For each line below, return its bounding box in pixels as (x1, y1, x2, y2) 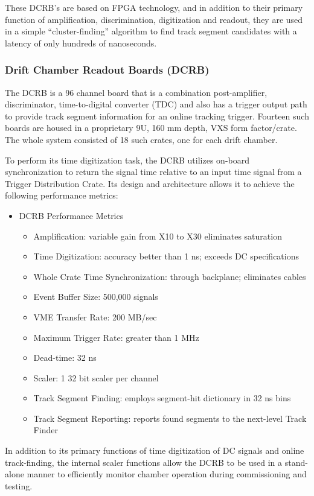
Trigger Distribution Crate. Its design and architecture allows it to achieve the (5, 177, 295, 189)
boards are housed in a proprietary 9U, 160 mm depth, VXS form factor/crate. (5, 121, 297, 134)
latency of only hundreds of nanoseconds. (5, 36, 157, 49)
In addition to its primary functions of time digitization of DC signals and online (5, 444, 304, 457)
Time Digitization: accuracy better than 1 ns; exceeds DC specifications (33, 250, 299, 262)
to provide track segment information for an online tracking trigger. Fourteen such (5, 109, 309, 122)
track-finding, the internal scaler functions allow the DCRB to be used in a (5, 456, 283, 468)
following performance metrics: (5, 189, 118, 202)
